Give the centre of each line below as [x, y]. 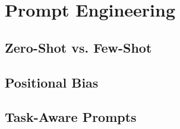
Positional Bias [52, 82]
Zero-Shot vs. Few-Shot [78, 47]
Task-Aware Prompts [71, 117]
